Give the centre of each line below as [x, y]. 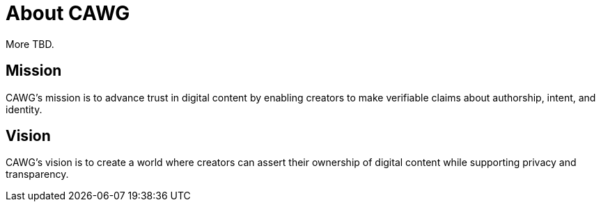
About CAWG [68, 13]
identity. [24, 109]
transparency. [37, 174]
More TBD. [30, 44]
